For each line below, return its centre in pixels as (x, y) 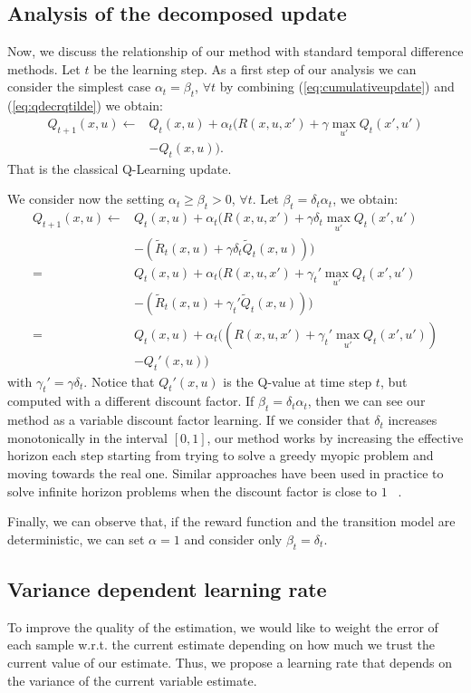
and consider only (233, 539)
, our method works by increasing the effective (335, 437)
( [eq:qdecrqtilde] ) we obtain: (85, 106)
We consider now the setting (86, 199)
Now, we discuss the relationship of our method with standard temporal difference (235, 51)
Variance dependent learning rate (167, 589)
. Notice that (119, 381)
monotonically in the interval (88, 437)
